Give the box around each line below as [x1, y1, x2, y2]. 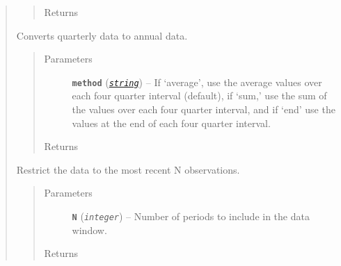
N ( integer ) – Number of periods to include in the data [72, 209, 310, 223]
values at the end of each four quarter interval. [72, 115, 271, 130]
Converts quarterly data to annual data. [16, 28, 188, 42]
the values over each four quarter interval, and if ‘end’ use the [72, 102, 335, 117]
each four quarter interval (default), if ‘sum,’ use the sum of [72, 88, 327, 103]
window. [72, 222, 107, 237]
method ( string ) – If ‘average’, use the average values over [72, 74, 322, 89]
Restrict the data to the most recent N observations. [16, 162, 240, 176]
